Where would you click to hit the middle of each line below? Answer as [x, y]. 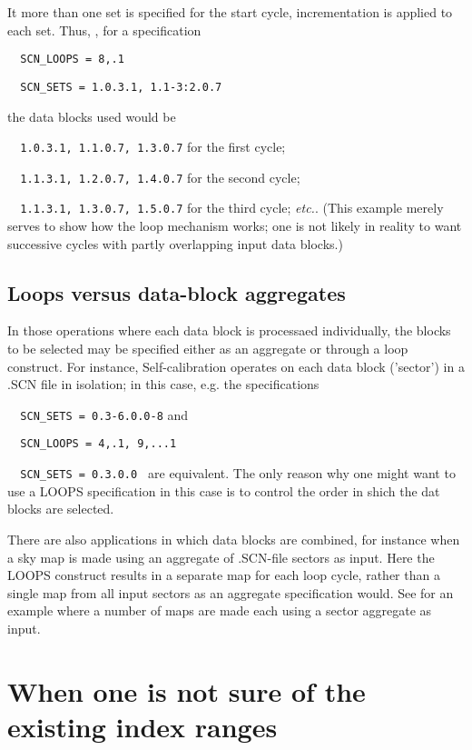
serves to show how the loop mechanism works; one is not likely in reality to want [235, 226]
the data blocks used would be [92, 116]
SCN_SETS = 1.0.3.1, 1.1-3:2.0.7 [121, 87]
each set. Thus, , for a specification [104, 30]
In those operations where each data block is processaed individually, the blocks [229, 330]
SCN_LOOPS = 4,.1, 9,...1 [98, 444]
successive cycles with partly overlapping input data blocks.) [175, 243]
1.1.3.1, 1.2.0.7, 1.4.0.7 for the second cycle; [160, 177]
